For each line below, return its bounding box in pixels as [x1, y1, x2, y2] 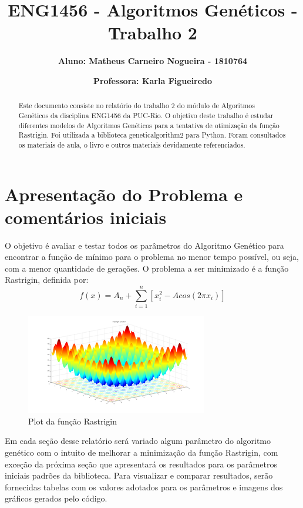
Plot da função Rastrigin [28, 415, 117, 427]
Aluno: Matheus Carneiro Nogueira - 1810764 [58, 55, 248, 67]
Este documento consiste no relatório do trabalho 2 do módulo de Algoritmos [18, 101, 255, 111]
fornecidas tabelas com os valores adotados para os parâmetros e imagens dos [5, 480, 283, 493]
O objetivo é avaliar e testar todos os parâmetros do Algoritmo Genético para [5, 239, 284, 251]
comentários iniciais [5, 205, 167, 229]
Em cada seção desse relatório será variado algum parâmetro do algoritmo [5, 435, 271, 447]
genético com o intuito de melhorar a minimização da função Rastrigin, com [5, 446, 278, 458]
